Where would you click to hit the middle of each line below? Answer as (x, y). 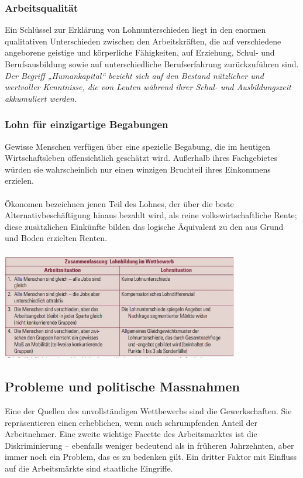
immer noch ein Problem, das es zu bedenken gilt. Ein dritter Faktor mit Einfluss (151, 457)
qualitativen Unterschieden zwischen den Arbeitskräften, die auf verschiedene (143, 41)
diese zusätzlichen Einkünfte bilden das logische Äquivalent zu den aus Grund (144, 226)
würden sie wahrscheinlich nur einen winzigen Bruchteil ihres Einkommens (138, 169)
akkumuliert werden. (41, 98)
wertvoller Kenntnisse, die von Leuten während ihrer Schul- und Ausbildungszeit (148, 87)
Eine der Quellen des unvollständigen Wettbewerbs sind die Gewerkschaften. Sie (148, 410)
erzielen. (19, 180)
